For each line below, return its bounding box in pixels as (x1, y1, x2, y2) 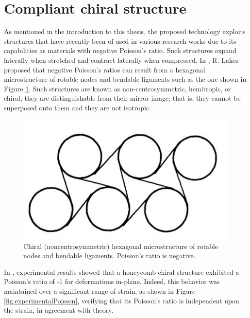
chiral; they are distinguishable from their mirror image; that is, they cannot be (4, 93, 241, 103)
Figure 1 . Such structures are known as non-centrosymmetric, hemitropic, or (4, 83, 231, 93)
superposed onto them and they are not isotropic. (4, 102, 151, 112)
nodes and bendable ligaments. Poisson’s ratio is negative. (23, 250, 196, 261)
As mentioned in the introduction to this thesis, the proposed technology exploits (4, 26, 246, 36)
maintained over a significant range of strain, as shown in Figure (4, 285, 196, 296)
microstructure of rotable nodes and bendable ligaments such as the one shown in (4, 74, 247, 84)
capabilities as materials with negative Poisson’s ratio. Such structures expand (4, 45, 236, 55)
